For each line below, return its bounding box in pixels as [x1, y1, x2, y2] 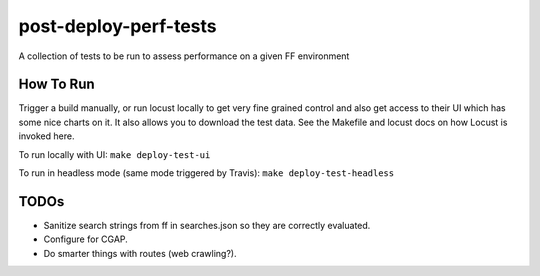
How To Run [18, 76, 95, 93]
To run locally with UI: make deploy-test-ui [18, 148, 211, 160]
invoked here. [18, 130, 75, 142]
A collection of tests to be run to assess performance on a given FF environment [18, 50, 350, 62]
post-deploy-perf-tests [18, 15, 217, 37]
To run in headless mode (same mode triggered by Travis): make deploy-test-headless [18, 167, 395, 179]
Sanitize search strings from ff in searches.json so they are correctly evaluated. [43, 219, 371, 231]
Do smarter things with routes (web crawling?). [43, 247, 237, 259]
